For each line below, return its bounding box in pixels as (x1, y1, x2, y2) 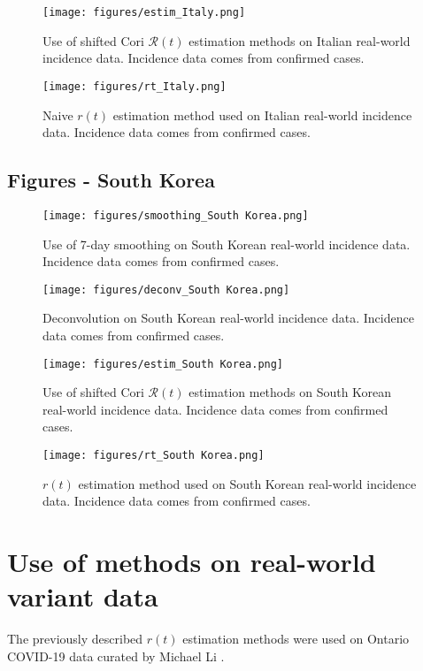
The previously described (7, 629, 143, 648)
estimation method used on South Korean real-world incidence (78, 474, 417, 492)
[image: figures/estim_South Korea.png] (42, 357, 284, 370)
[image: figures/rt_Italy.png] (42, 80, 227, 93)
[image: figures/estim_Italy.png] (42, 6, 246, 19)
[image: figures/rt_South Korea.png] (42, 449, 265, 462)
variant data (7, 578, 158, 614)
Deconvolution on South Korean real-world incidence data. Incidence (42, 309, 414, 327)
